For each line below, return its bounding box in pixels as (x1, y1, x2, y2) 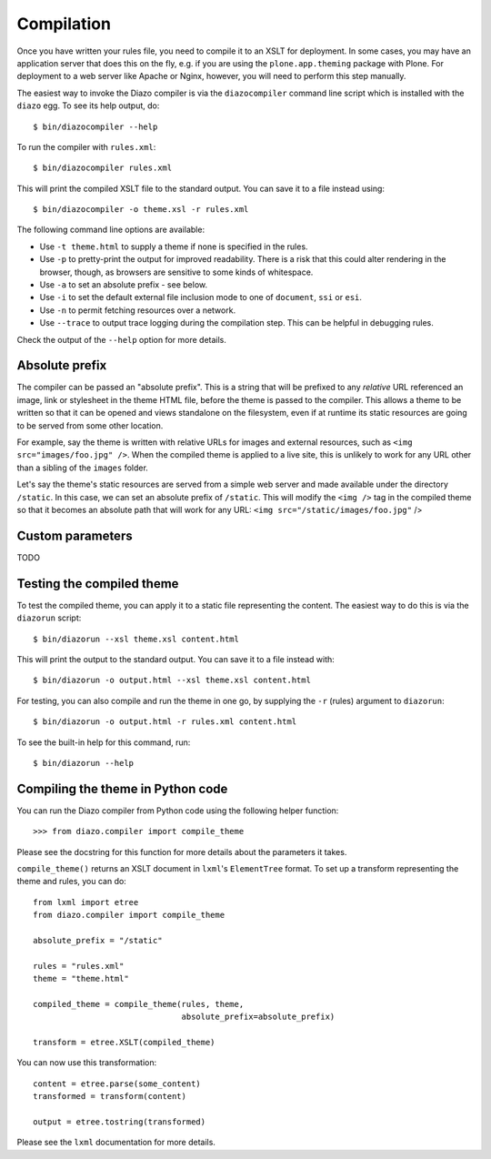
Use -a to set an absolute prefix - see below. (39, 279, 208, 290)
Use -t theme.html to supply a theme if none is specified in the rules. (39, 241, 308, 252)
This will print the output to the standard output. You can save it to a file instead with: (16, 653, 336, 664)
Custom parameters (16, 528, 133, 543)
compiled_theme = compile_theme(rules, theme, (33, 999, 245, 1009)
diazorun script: (16, 612, 82, 623)
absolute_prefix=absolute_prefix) (181, 1012, 336, 1023)
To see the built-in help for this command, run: (16, 737, 191, 748)
